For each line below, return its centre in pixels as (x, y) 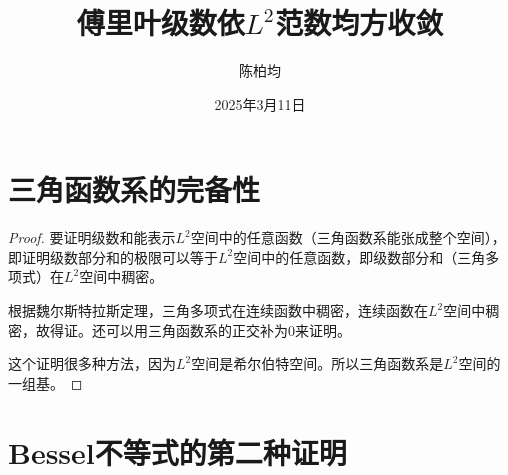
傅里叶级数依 (160, 22)
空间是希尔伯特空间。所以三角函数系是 (317, 363)
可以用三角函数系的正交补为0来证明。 (228, 329)
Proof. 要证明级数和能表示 (92, 237)
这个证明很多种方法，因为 (92, 363)
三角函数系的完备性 (134, 189)
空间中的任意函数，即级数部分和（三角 (359, 256)
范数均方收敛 (359, 22)
